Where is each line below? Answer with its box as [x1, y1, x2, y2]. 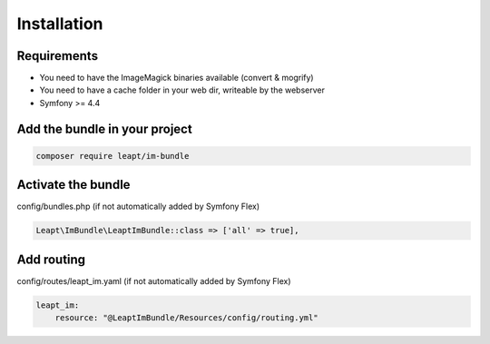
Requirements [16, 48, 99, 64]
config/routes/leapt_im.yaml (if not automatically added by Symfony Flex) [16, 275, 291, 286]
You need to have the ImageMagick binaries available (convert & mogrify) [39, 73, 314, 84]
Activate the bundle [16, 177, 131, 192]
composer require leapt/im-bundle [35, 151, 190, 161]
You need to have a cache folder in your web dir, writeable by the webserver [39, 84, 326, 95]
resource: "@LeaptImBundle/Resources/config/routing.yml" [54, 313, 318, 323]
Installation [16, 14, 103, 34]
